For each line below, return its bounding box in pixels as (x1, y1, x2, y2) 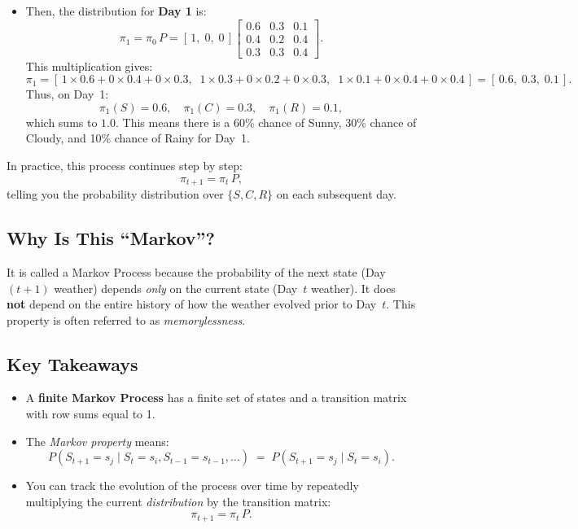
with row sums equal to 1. (25, 405, 155, 422)
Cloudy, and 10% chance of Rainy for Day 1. (25, 129, 250, 146)
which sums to (25, 113, 98, 130)
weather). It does (310, 279, 396, 296)
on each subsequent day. (276, 186, 396, 203)
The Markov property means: (25, 432, 169, 449)
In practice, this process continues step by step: (7, 157, 243, 174)
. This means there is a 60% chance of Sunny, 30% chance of (116, 113, 417, 130)
